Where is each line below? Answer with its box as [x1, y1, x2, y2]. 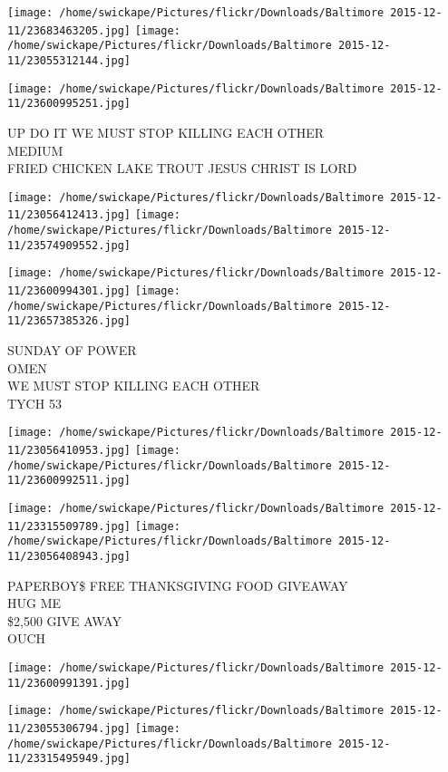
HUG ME [7, 593, 62, 613]
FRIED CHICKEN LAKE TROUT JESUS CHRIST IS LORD [7, 159, 357, 178]
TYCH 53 [7, 393, 62, 412]
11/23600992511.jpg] [7, 474, 131, 487]
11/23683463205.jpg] [7, 24, 131, 37]
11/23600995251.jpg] [7, 97, 131, 111]
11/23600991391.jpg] [7, 676, 131, 690]
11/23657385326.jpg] [7, 314, 131, 328]
